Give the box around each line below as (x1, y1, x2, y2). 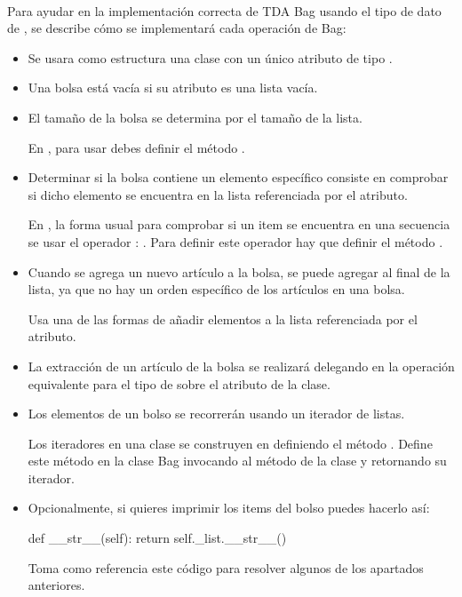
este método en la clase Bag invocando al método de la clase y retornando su (28, 451, 447, 470)
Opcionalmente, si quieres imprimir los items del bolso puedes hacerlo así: (28, 498, 430, 517)
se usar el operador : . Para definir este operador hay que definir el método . (28, 232, 443, 251)
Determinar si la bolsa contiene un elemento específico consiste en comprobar (28, 168, 449, 187)
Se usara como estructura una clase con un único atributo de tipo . (28, 48, 393, 67)
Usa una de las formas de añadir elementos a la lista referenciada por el (28, 309, 418, 328)
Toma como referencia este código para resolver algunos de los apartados (28, 558, 424, 577)
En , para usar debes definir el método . (28, 138, 245, 156)
